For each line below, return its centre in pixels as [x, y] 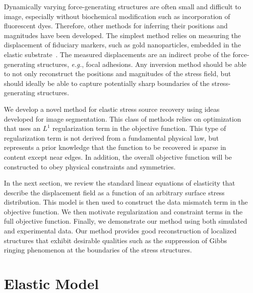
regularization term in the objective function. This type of [139, 128]
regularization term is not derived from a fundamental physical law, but [111, 137]
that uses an [22, 128]
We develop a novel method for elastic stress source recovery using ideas [112, 109]
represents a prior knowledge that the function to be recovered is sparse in [115, 147]
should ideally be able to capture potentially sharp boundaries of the [107, 83]
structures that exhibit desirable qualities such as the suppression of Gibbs [116, 240]
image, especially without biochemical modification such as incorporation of [117, 16]
